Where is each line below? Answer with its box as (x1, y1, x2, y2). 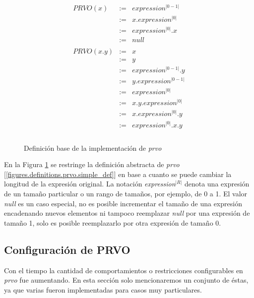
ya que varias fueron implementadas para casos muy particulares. (4, 284, 202, 295)
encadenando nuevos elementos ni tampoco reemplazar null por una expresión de (4, 208, 250, 218)
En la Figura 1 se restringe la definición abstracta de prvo (4, 159, 180, 170)
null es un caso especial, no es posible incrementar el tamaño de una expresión (4, 198, 242, 208)
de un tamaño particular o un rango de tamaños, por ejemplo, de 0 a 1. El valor (4, 188, 248, 198)
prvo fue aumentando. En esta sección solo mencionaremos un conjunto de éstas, (4, 275, 249, 285)
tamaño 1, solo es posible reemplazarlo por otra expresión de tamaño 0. (4, 217, 221, 228)
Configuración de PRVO (4, 241, 130, 257)
